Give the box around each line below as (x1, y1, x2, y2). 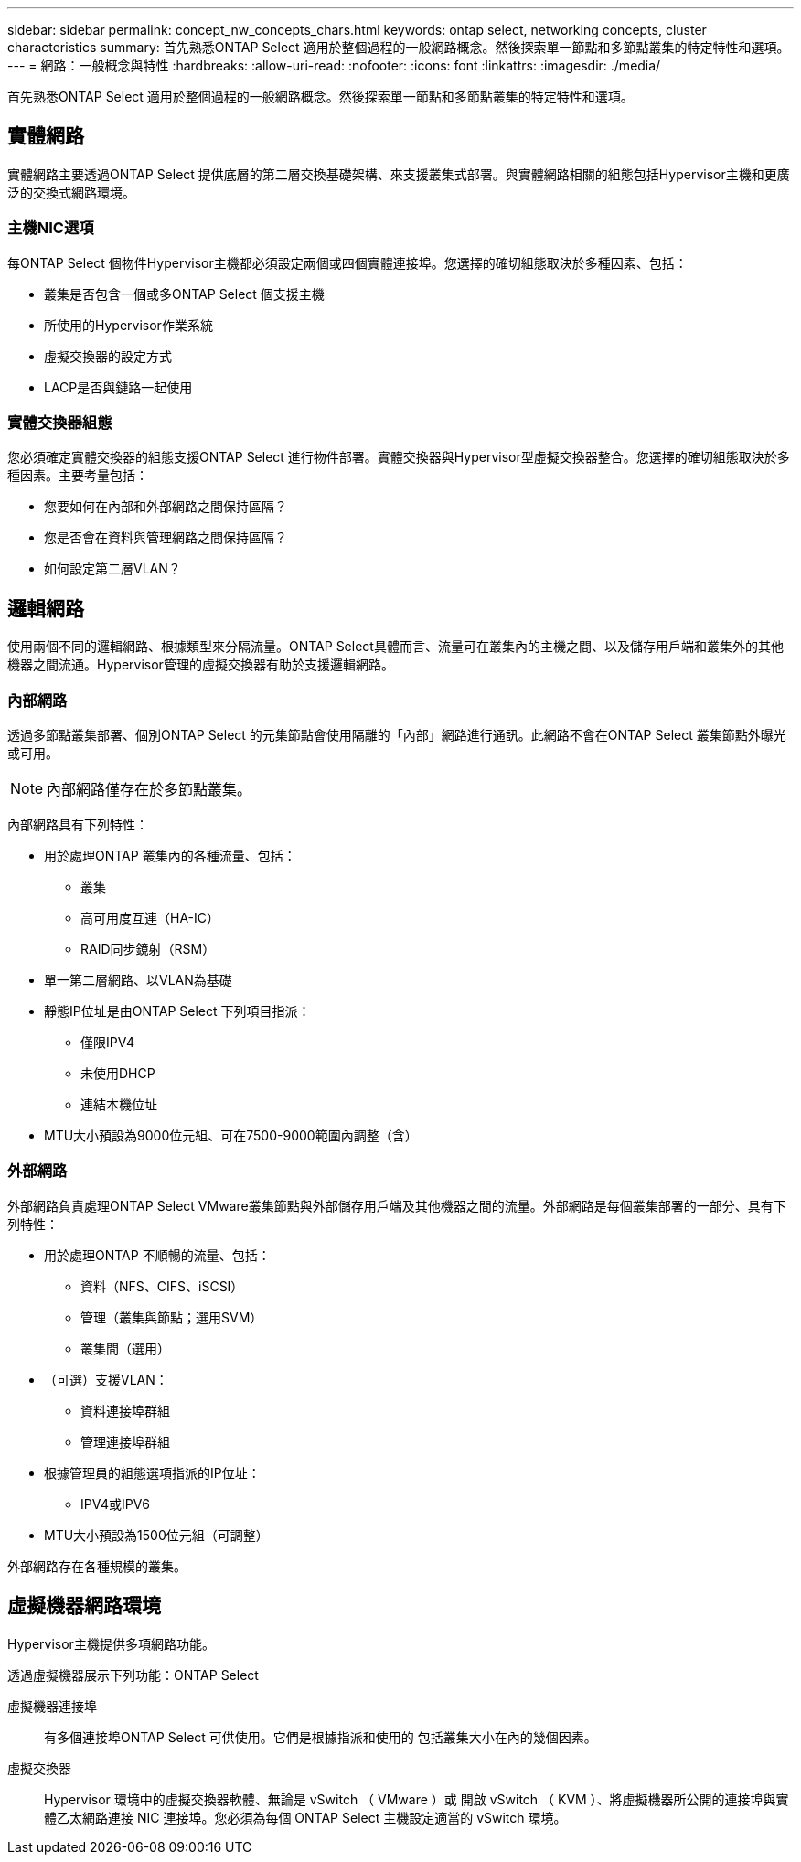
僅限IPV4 (80, 1033, 134, 1050)
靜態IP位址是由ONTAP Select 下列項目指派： (44, 1002, 311, 1019)
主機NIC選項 (7, 219, 94, 238)
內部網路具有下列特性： (7, 816, 148, 832)
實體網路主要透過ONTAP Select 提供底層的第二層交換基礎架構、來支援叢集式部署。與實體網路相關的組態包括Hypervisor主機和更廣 (7, 166, 790, 182)
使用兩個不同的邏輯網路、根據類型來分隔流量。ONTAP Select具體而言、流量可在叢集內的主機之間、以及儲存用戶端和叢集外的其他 (7, 638, 784, 655)
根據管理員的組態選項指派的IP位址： (44, 1464, 261, 1481)
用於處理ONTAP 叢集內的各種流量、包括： (44, 847, 296, 863)
